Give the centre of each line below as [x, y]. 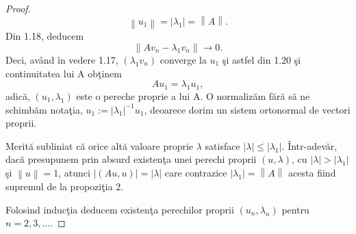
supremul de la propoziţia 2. [65, 186]
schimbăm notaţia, [44, 109]
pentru [295, 209]
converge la [183, 59]
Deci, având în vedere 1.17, [62, 59]
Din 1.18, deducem [45, 36]
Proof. [18, 8]
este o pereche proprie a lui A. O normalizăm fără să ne [193, 95]
